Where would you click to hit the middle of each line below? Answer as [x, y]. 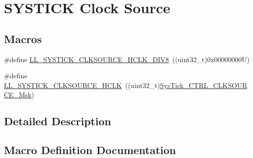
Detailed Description [58, 121]
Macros [23, 38]
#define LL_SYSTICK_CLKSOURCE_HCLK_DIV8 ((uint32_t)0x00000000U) [127, 59]
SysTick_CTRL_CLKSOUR [204, 85]
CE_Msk [18, 95]
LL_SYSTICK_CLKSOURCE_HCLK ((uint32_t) [82, 85]
